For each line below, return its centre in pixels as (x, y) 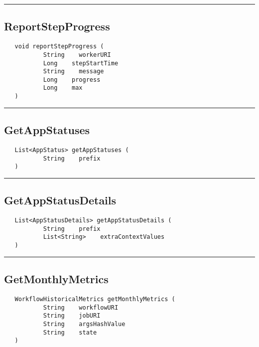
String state (70, 332)
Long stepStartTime (81, 63)
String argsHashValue (84, 324)
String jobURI (72, 316)
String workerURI (77, 55)
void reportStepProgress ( (59, 47)
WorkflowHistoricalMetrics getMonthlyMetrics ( (95, 299)
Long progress (72, 80)
